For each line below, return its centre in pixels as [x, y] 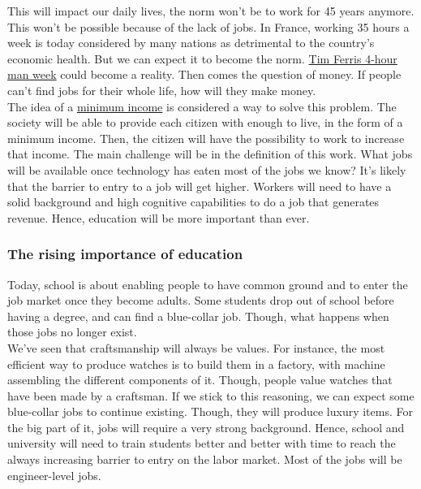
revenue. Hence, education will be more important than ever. [159, 217]
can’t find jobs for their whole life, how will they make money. [162, 90]
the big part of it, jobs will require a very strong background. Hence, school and [206, 427]
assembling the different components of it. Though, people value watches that [200, 380]
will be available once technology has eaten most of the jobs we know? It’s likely [207, 169]
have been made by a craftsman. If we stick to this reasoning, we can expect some [211, 395]
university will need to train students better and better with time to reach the [202, 443]
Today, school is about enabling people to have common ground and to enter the [208, 284]
